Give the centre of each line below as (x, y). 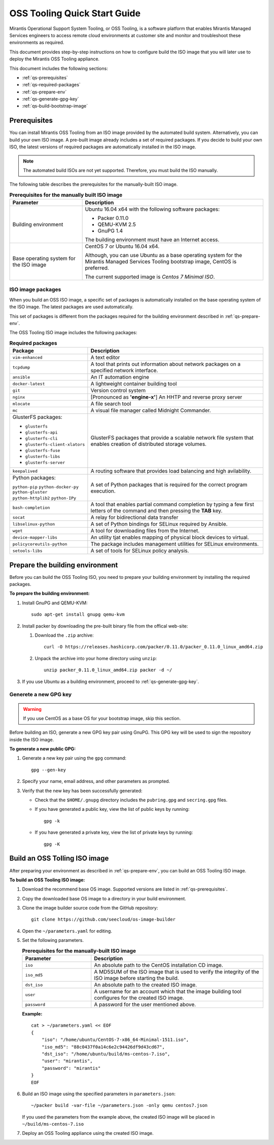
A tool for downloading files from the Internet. (145, 531)
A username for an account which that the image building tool (168, 992)
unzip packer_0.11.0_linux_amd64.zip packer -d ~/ (108, 670)
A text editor (105, 357)
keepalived (25, 471)
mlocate (21, 404)
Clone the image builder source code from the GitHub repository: (90, 908)
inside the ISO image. (32, 739)
